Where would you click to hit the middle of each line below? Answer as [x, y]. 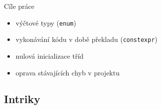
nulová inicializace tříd [50, 55]
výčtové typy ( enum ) [46, 22]
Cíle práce [19, 6]
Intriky [22, 99]
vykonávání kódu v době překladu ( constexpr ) [86, 39]
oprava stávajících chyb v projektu [67, 72]
